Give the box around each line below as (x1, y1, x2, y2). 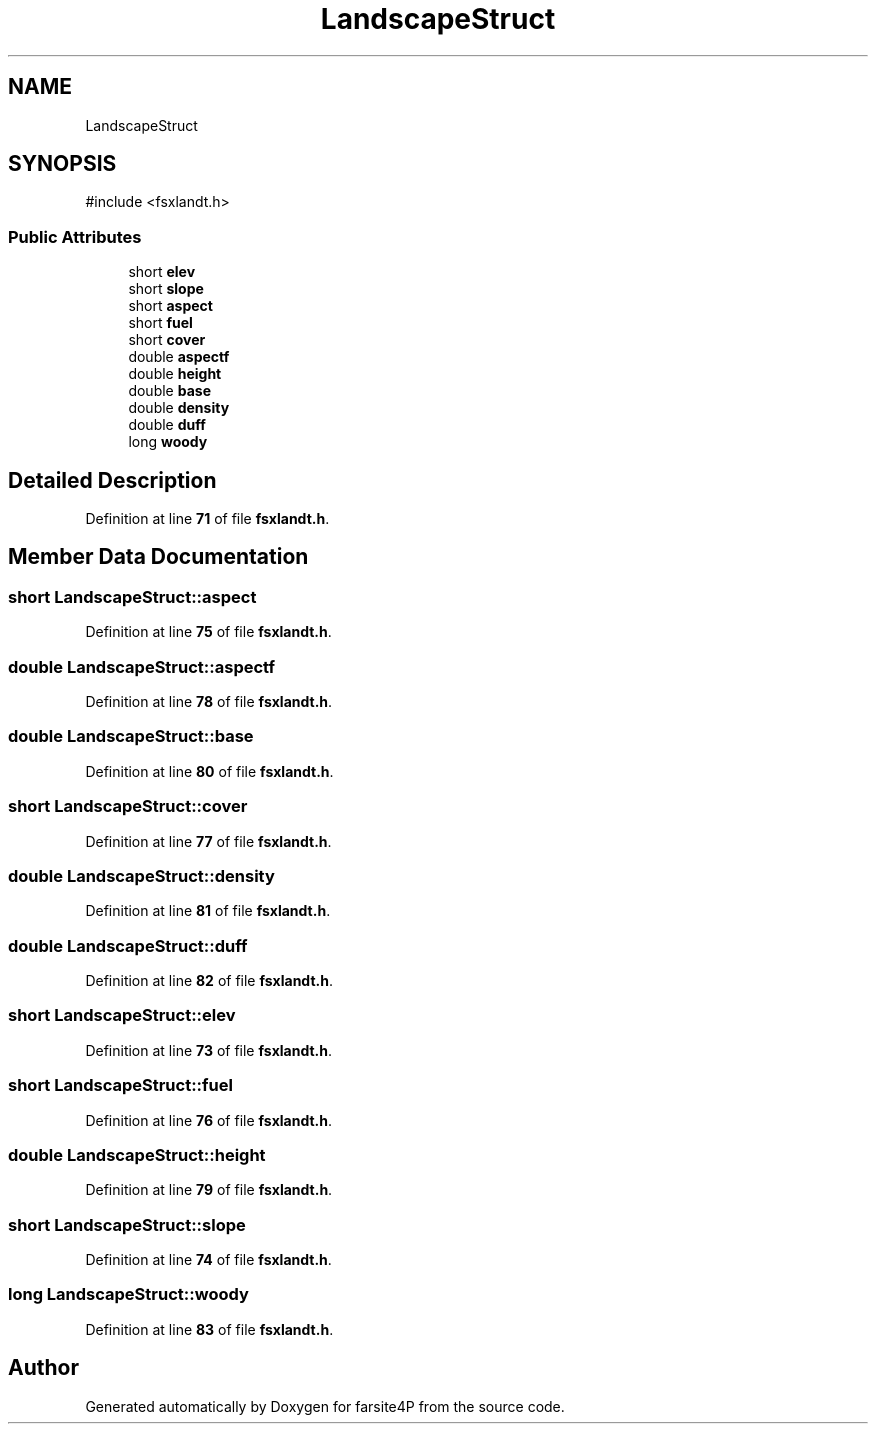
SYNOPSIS (8, 151, 117, 177)
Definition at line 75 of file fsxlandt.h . (85, 623, 332, 641)
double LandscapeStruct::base (8, 726, 254, 747)
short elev (128, 263, 196, 281)
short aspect (128, 297, 213, 315)
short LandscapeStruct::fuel (8, 1075, 233, 1096)
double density (128, 399, 230, 417)
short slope (128, 280, 204, 298)
